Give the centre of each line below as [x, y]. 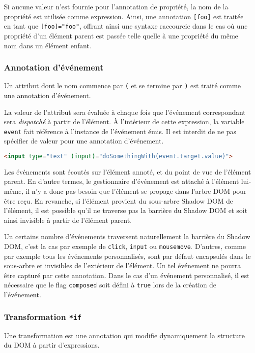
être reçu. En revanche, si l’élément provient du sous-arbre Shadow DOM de [119, 200]
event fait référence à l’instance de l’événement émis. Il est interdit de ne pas [120, 131]
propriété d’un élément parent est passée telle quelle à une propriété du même [121, 35]
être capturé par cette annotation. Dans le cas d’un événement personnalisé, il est [127, 275]
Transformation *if [43, 316]
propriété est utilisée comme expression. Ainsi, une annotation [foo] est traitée [124, 16]
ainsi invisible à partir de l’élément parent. [68, 220]
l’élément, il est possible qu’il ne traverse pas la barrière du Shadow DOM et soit [126, 210]
